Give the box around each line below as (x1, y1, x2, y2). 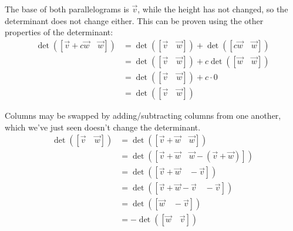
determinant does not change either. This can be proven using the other (5, 14, 264, 26)
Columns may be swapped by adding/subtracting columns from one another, (5, 109, 281, 121)
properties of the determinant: (5, 26, 113, 38)
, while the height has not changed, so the (137, 3, 288, 15)
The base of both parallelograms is (5, 3, 129, 15)
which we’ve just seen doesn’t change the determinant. (5, 120, 201, 133)
